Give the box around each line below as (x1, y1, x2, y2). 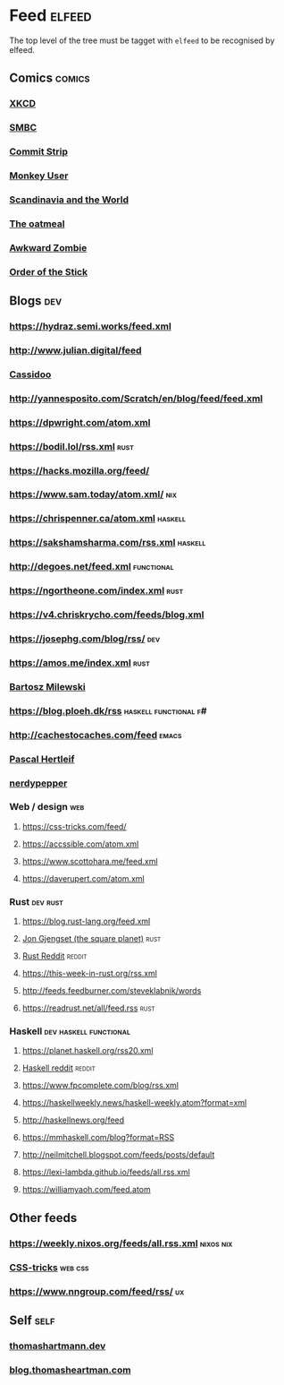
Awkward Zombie (9, 241, 88, 254)
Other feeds (9, 1210, 78, 1226)
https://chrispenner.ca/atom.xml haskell (9, 512, 186, 525)
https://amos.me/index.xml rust (9, 656, 150, 668)
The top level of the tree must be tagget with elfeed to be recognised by (9, 35, 275, 46)
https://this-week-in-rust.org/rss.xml (21, 968, 158, 979)
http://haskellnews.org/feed (21, 1114, 125, 1125)
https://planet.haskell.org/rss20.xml (21, 1045, 154, 1056)
